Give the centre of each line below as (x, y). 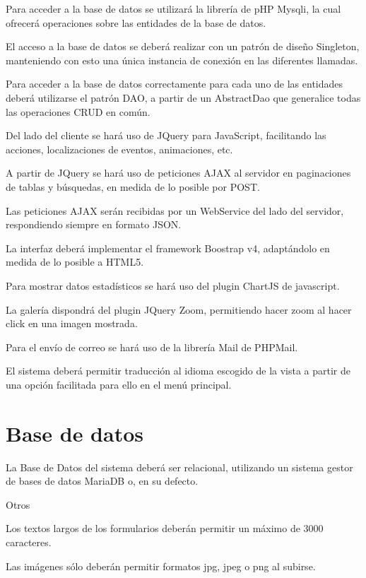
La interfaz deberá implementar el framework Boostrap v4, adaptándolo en (168, 248)
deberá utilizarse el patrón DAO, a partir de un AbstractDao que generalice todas (183, 97)
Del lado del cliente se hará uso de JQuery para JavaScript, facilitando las (166, 135)
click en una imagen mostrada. (72, 323)
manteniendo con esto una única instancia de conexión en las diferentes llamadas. (182, 60)
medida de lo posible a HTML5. (75, 262)
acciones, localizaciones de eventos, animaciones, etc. (119, 149)
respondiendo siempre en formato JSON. (94, 224)
